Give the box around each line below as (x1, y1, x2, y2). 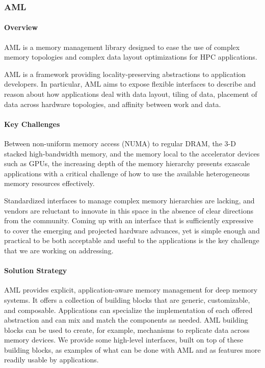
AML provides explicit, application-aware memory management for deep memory (4, 284, 258, 295)
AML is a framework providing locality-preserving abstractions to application (4, 68, 246, 79)
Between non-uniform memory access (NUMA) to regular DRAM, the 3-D (4, 138, 236, 148)
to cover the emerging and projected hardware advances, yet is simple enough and (4, 225, 260, 235)
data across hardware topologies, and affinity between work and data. (4, 98, 221, 109)
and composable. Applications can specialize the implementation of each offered (4, 304, 253, 315)
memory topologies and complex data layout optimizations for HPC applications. (4, 51, 257, 62)
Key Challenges (4, 118, 60, 129)
